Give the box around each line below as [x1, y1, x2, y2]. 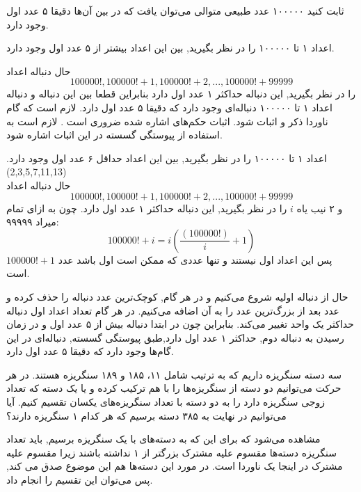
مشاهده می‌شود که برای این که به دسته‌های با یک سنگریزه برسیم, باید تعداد [6, 431, 321, 446]
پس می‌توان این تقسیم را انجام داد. [6, 473, 153, 487]
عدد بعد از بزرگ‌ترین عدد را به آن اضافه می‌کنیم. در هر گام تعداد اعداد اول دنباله [6, 303, 339, 317]
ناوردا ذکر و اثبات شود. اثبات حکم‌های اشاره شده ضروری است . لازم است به [6, 113, 328, 128]
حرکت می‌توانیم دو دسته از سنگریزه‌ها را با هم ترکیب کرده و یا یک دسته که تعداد [6, 381, 342, 395]
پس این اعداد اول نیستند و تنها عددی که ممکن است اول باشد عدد [58, 252, 332, 267]
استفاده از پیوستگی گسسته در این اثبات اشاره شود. [6, 127, 223, 142]
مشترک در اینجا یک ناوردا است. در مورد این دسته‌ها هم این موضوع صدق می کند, [6, 459, 343, 473]
